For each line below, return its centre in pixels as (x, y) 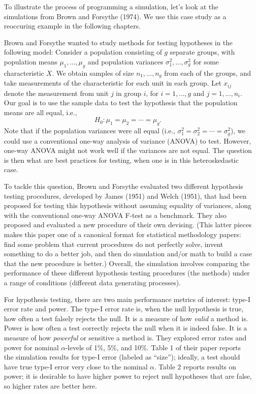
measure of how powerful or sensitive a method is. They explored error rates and (125, 337)
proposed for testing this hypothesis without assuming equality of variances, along (128, 205)
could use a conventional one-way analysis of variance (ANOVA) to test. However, (128, 140)
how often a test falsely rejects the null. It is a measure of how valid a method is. (126, 318)
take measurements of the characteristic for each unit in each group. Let (113, 83)
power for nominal (32, 347)
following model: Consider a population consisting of (83, 52)
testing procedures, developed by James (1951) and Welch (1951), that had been (125, 196)
